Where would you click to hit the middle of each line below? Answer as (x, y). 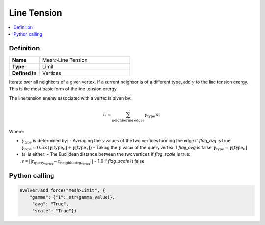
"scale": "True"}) (54, 211)
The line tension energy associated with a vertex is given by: (70, 98)
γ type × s (153, 115)
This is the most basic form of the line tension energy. (63, 89)
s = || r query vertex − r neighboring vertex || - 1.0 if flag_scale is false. (83, 162)
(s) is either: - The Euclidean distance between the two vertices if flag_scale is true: (106, 154)
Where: (16, 131)
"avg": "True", (50, 204)
